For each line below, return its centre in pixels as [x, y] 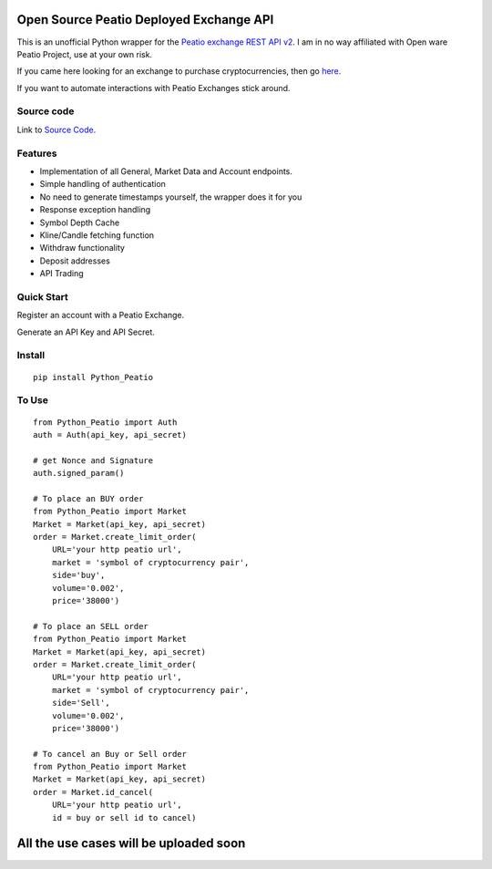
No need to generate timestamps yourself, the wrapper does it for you [171, 197]
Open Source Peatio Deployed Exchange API [145, 20]
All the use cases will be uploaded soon [131, 843]
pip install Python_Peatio [93, 377]
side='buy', [78, 575]
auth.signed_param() [79, 473]
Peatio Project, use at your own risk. [85, 54]
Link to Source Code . [56, 129]
